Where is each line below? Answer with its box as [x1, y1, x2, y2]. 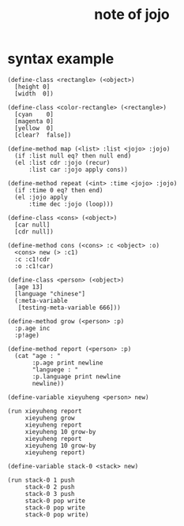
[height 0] [14, 83, 51, 91]
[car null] [14, 221, 51, 229]
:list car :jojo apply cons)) [28, 166, 128, 173]
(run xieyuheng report [7, 407, 82, 415]
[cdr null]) [14, 227, 54, 236]
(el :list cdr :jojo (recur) [14, 159, 111, 166]
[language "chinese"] [14, 289, 86, 297]
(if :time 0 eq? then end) [14, 186, 103, 194]
